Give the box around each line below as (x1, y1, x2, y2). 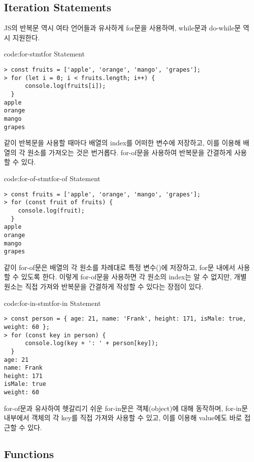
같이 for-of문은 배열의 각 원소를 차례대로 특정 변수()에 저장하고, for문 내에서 (4, 262, 235, 272)
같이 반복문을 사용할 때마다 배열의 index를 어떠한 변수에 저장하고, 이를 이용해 (4, 137, 241, 148)
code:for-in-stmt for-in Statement (4, 298, 101, 308)
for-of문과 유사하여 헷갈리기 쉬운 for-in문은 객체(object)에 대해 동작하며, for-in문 (4, 403, 248, 413)
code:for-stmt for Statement (4, 49, 85, 59)
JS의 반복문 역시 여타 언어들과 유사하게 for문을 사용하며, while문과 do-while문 (4, 23, 241, 33)
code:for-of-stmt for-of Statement (4, 173, 101, 184)
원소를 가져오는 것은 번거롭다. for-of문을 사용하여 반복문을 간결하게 (27, 147, 232, 157)
